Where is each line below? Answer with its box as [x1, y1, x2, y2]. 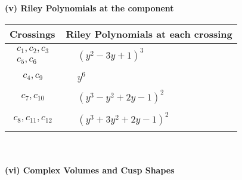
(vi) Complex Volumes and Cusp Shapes [5, 163, 175, 176]
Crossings [10, 26, 55, 41]
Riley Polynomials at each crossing [66, 26, 232, 41]
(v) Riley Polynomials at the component [5, 2, 174, 14]
